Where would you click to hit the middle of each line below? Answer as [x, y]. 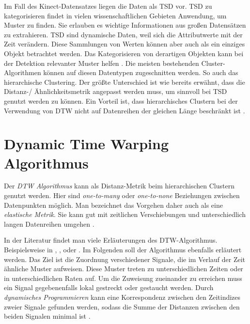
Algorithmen [23, 72]
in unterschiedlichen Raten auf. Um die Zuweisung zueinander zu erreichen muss [123, 278]
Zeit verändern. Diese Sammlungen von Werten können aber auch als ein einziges [125, 44]
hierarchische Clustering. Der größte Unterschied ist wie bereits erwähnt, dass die [125, 82]
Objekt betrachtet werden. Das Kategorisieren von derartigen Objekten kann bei [124, 53]
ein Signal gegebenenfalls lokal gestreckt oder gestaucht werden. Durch [109, 287]
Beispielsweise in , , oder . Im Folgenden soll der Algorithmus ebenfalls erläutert [123, 249]
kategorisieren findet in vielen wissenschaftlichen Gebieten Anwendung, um [115, 15]
